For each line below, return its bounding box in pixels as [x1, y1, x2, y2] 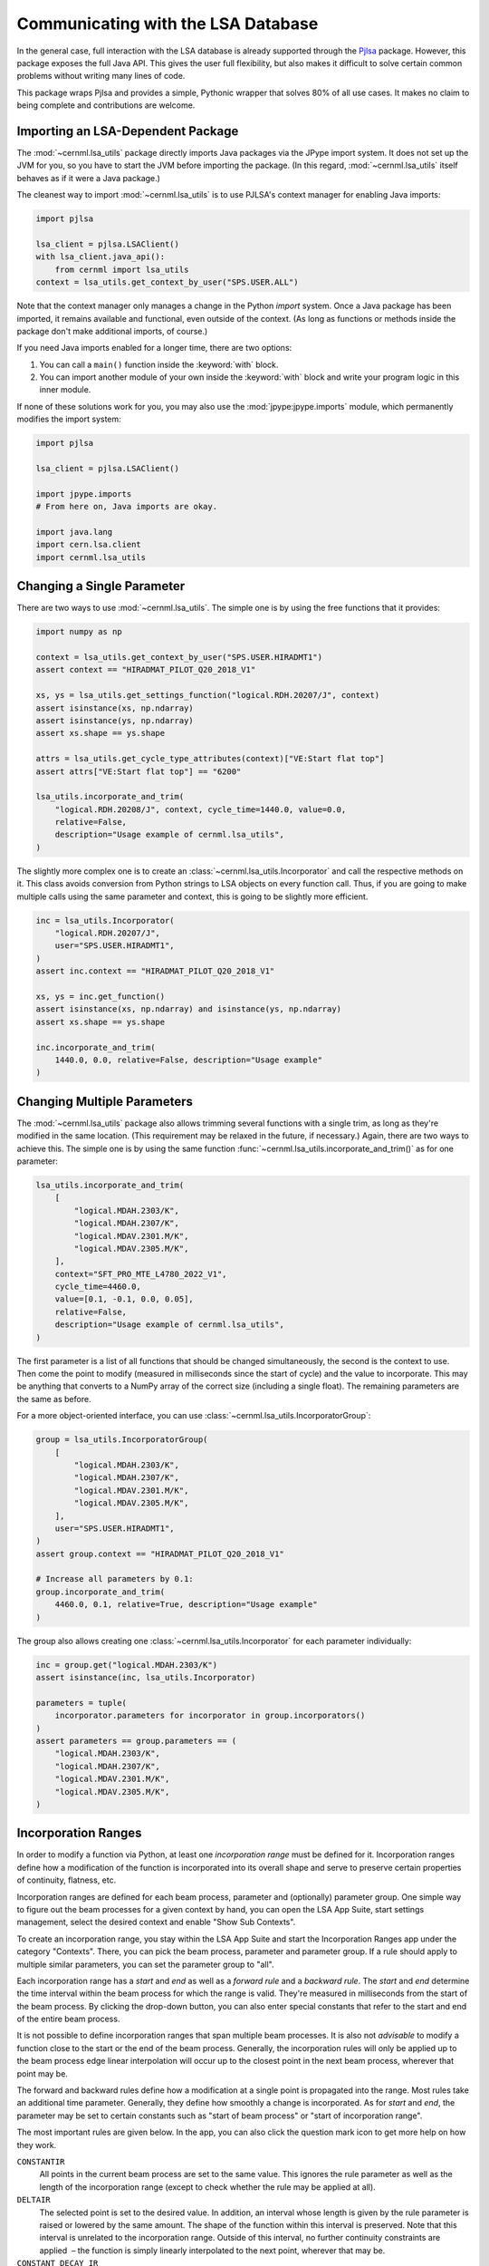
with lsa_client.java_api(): [35, 252, 166, 262]
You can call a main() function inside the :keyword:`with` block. [39, 359, 279, 370]
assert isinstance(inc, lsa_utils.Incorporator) [35, 1672, 256, 1682]
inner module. [39, 384, 91, 395]
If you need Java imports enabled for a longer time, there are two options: [16, 343, 292, 353]
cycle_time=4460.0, [54, 1282, 142, 1292]
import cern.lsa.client [35, 539, 142, 550]
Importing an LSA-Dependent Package [16, 123, 239, 139]
